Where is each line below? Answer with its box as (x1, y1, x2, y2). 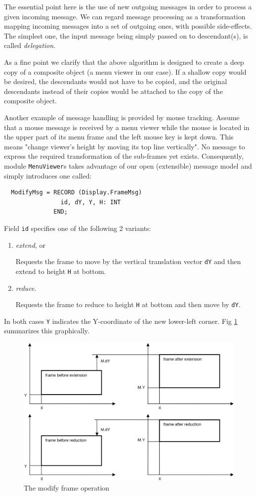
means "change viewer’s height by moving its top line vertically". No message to (4, 141, 245, 151)
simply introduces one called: (4, 170, 92, 180)
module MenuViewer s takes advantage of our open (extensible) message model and (4, 160, 252, 171)
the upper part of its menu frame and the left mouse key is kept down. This (4, 132, 234, 142)
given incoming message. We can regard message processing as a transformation (4, 11, 246, 21)
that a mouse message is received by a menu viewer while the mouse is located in (4, 122, 250, 132)
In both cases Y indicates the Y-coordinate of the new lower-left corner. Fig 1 (4, 316, 238, 326)
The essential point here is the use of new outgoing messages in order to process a (4, 1, 252, 11)
